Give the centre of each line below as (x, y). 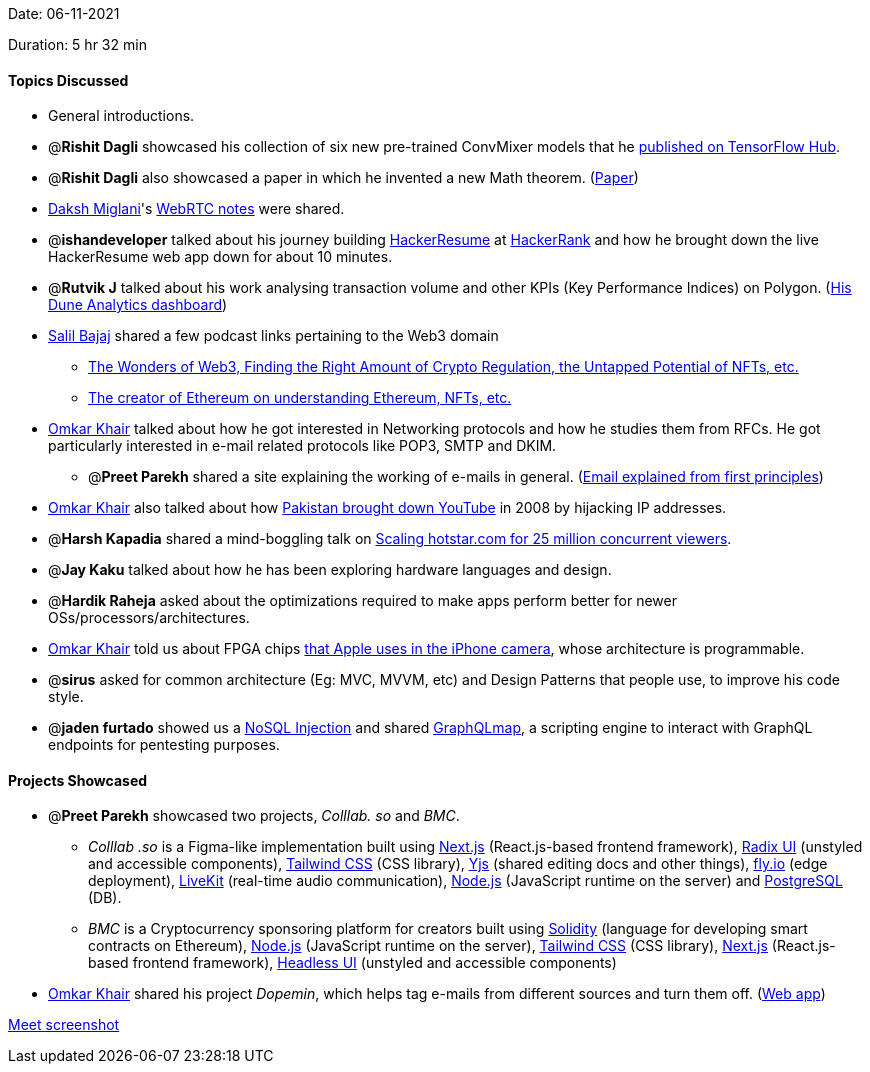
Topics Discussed (68, 80)
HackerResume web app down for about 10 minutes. (220, 257)
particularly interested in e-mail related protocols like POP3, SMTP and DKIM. (302, 446)
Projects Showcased (78, 780)
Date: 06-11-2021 (64, 13)
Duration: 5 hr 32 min (77, 44)
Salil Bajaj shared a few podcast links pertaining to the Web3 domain (273, 336)
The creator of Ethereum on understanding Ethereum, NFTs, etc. (300, 398)
